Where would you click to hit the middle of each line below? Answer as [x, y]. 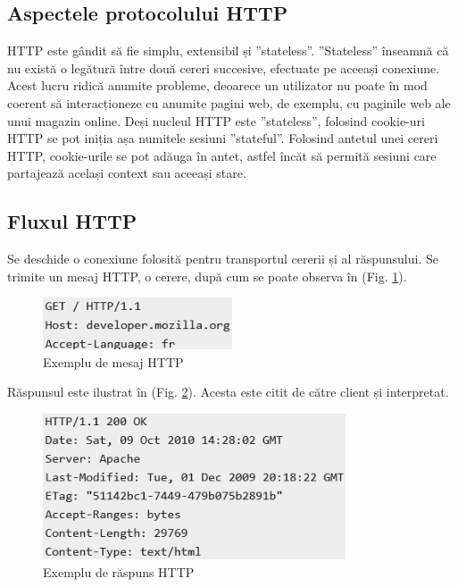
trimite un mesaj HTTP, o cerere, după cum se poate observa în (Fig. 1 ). [207, 276]
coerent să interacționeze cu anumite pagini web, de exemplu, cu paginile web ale [229, 102]
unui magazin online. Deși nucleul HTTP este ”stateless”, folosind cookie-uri [216, 120]
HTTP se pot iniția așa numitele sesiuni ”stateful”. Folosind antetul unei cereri [223, 138]
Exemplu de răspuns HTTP [119, 572]
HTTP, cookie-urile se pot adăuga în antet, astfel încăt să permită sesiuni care [222, 155]
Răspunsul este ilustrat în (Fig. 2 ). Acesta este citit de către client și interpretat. [228, 392]
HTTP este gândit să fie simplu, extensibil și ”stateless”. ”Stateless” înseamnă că [228, 50]
